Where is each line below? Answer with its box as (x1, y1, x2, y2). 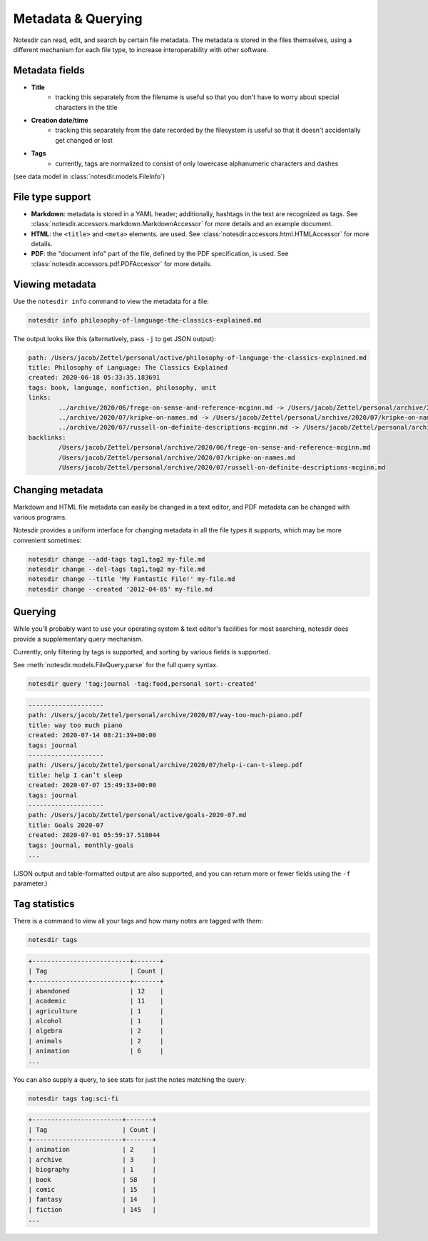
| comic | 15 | (28, 1185, 157, 1193)
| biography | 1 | (28, 1165, 157, 1174)
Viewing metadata (13, 278, 96, 290)
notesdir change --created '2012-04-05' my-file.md (28, 585, 213, 593)
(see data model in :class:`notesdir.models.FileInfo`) (13, 172, 165, 181)
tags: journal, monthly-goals (28, 841, 134, 849)
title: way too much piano (28, 721, 123, 729)
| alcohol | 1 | (28, 1017, 164, 1025)
